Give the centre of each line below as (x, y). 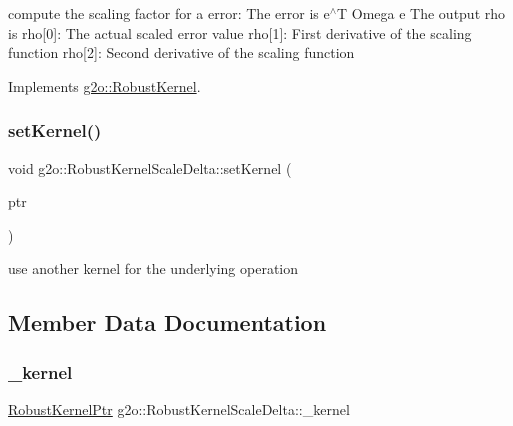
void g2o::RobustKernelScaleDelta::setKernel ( (150, 167)
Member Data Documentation (167, 322)
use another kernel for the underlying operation (153, 268)
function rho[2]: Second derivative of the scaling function (181, 52)
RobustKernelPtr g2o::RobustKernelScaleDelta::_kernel (179, 408)
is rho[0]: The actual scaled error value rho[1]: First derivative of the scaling (240, 32)
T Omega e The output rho (421, 13)
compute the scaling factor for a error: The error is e (169, 13)
